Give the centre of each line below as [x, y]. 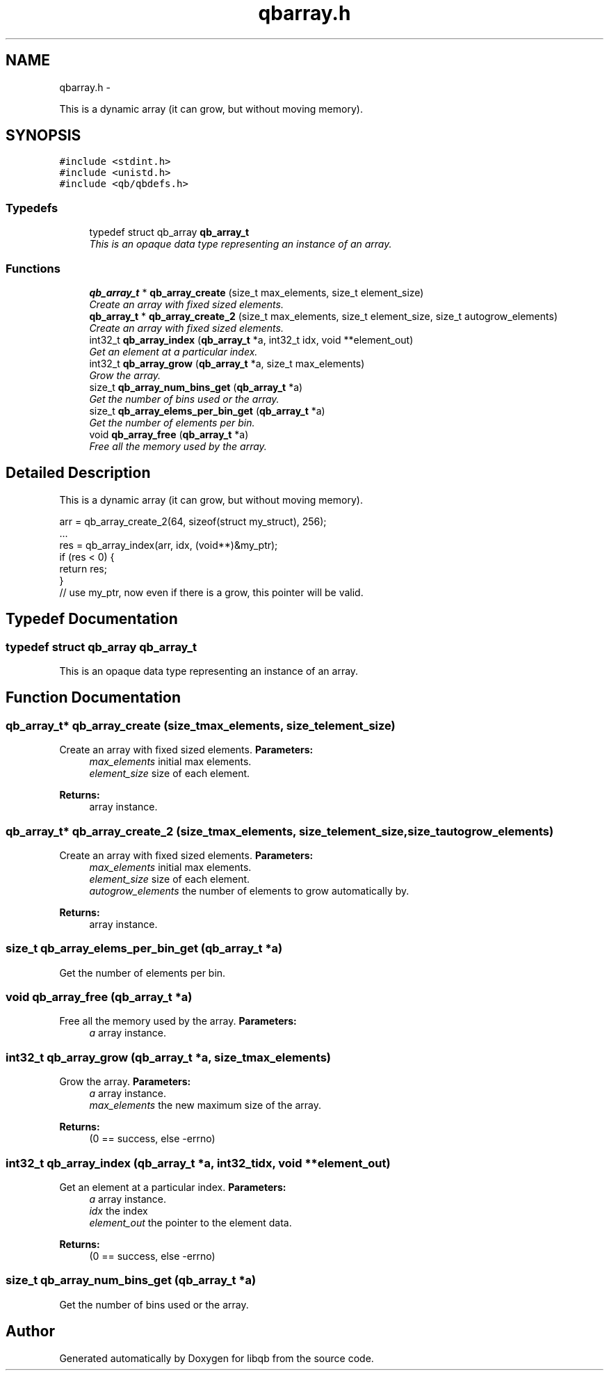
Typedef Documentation [92, 619]
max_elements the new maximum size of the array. [205, 1105]
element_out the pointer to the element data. [190, 1222]
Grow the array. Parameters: [125, 1082]
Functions [33, 268]
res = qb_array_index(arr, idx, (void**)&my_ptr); [169, 545]
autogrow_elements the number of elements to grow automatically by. [249, 890]
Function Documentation [93, 698]
